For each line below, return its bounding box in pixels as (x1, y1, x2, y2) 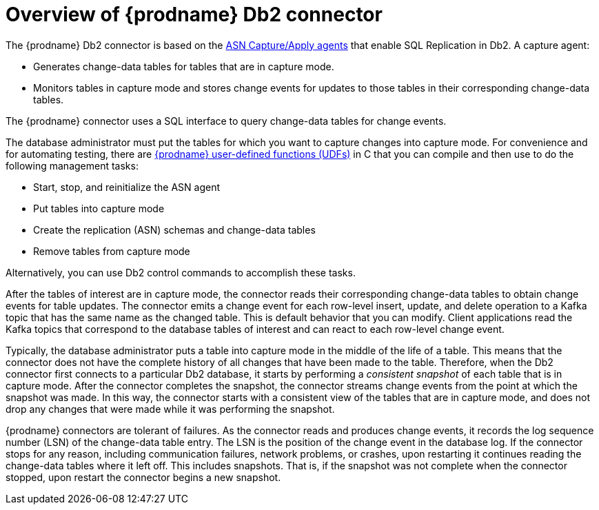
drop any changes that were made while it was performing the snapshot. (6, 402, 335, 415)
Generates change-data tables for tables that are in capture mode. (33, 60, 334, 72)
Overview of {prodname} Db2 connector (6, 3, 383, 26)
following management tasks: (6, 159, 139, 172)
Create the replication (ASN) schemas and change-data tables (33, 223, 316, 236)
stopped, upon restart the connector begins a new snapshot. (6, 471, 281, 483)
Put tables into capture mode (33, 202, 165, 214)
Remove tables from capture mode (33, 245, 190, 257)
